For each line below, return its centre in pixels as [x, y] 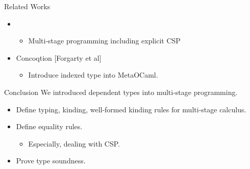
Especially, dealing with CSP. [74, 143]
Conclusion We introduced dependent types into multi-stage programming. [121, 92]
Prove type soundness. [51, 161]
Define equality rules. [49, 126]
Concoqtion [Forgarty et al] [59, 57]
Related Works [27, 6]
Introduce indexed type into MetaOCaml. [93, 75]
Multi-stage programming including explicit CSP [104, 41]
